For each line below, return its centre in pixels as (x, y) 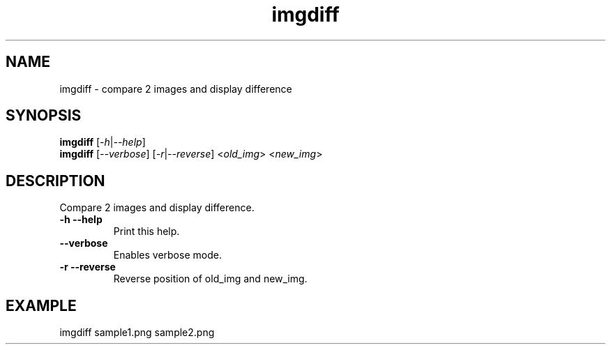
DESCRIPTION (55, 181)
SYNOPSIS (44, 116)
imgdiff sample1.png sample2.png (137, 333)
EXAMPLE (41, 305)
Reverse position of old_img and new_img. (210, 279)
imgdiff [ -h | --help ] (103, 142)
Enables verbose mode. (167, 255)
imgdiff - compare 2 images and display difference (176, 89)
